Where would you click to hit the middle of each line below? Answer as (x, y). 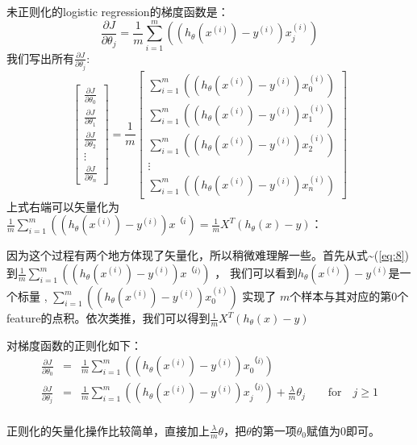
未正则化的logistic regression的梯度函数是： (118, 11)
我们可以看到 (263, 273)
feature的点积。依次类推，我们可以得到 (108, 318)
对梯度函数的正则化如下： (74, 345)
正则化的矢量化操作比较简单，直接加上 (108, 430)
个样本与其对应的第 (341, 296)
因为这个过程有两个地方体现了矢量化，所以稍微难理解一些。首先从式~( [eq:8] (206, 255)
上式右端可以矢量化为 (63, 206)
